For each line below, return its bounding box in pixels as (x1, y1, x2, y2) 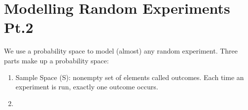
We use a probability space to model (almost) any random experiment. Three (4, 46, 238, 56)
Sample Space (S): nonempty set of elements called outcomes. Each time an (15, 72, 244, 82)
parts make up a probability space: (4, 55, 109, 65)
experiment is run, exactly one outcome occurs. (15, 82, 158, 92)
